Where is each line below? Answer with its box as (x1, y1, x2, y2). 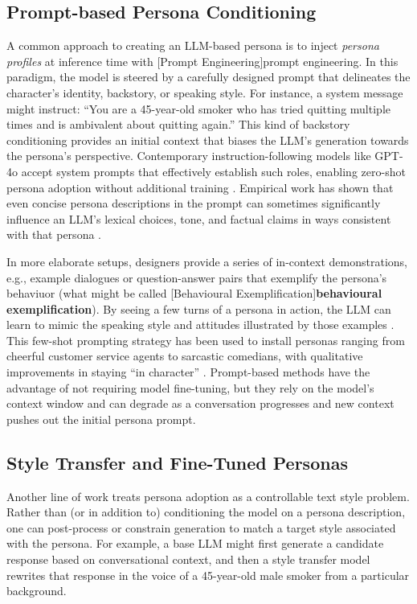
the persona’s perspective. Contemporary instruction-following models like (6, 147, 371, 164)
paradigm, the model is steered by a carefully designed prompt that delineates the (6, 68, 411, 85)
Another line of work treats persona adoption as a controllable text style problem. (6, 487, 410, 504)
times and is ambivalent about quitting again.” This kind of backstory (6, 116, 350, 133)
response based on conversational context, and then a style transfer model (6, 551, 370, 568)
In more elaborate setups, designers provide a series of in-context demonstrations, (6, 253, 407, 269)
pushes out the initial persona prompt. (6, 410, 196, 427)
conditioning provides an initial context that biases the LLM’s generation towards (6, 131, 409, 148)
